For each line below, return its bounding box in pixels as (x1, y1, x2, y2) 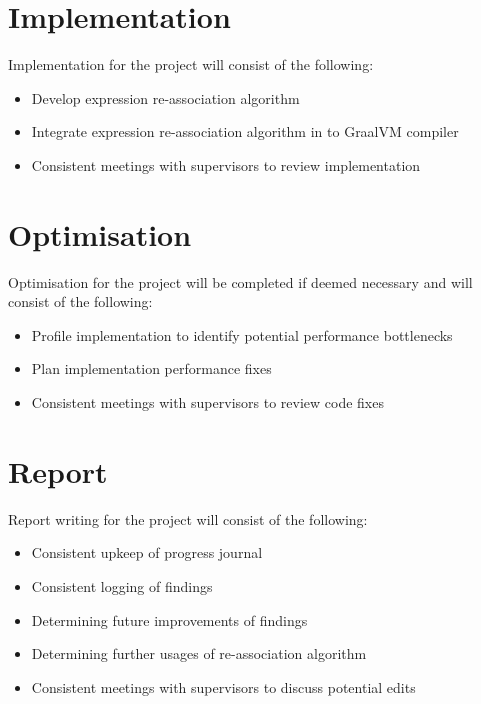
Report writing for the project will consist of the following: (8, 508, 368, 529)
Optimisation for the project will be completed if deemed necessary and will (8, 271, 473, 292)
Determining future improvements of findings (31, 609, 308, 630)
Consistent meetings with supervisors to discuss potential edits (31, 676, 416, 697)
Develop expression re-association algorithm (31, 87, 300, 108)
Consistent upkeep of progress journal (31, 542, 263, 563)
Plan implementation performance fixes (31, 358, 272, 379)
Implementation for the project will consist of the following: (8, 54, 374, 75)
